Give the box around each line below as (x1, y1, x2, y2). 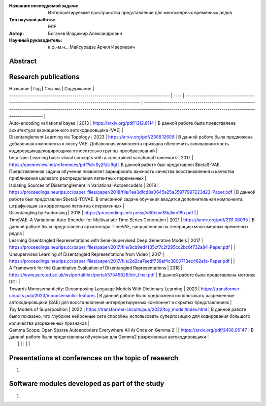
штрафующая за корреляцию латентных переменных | (9, 203, 125, 209)
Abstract (9, 57, 37, 66)
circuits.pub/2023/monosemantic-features (9, 292, 96, 298)
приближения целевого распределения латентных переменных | (9, 175, 147, 181)
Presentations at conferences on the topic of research (9, 354, 179, 362)
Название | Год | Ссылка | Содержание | (9, 86, 95, 92)
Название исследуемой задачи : (9, 3, 79, 8)
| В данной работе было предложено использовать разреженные (97, 292, 235, 298)
